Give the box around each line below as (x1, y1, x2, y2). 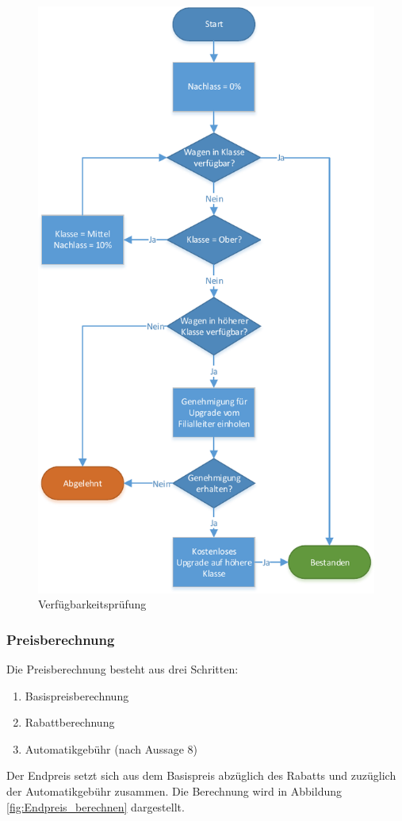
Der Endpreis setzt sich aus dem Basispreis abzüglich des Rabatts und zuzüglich (6, 767, 396, 784)
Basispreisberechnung (25, 687, 129, 704)
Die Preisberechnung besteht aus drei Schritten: (6, 661, 239, 677)
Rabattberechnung (25, 714, 115, 731)
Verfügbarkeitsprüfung (38, 596, 147, 612)
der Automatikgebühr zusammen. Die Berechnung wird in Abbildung (6, 783, 342, 800)
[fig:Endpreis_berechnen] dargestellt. (6, 798, 185, 815)
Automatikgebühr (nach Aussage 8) (25, 740, 197, 757)
